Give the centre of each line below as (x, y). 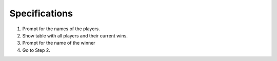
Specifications (41, 13)
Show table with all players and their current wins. (75, 35)
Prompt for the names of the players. (61, 29)
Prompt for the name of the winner (59, 43)
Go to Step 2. (36, 50)
